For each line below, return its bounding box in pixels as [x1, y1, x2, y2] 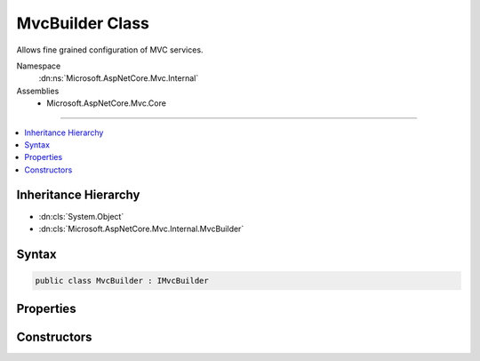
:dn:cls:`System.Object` [38, 211, 124, 221]
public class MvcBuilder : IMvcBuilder [35, 276, 209, 285]
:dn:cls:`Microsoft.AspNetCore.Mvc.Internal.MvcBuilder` [38, 223, 244, 234]
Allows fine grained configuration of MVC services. [16, 44, 204, 55]
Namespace [16, 60, 61, 71]
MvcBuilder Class [16, 13, 150, 33]
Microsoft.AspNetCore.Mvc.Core [46, 98, 166, 108]
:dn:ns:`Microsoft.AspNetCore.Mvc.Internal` [38, 73, 199, 84]
